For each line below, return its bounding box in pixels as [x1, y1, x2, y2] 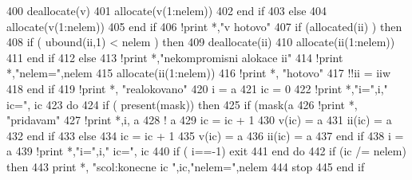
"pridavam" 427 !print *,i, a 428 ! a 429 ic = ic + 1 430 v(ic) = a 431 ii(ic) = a [6, 112, 392, 128]
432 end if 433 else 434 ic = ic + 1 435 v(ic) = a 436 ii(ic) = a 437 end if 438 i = [6, 127, 404, 143]
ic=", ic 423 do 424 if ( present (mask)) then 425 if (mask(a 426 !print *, [6, 96, 358, 112]
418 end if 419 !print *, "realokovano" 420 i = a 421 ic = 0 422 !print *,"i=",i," [6, 80, 388, 96]
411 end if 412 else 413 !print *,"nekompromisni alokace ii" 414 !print [6, 49, 343, 65]
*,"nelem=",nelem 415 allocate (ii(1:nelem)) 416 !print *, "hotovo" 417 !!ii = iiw [6, 65, 391, 81]
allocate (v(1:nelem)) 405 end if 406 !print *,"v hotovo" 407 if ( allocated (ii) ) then [6, 18, 402, 34]
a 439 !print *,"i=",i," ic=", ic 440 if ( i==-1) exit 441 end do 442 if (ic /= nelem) [6, 143, 406, 159]
